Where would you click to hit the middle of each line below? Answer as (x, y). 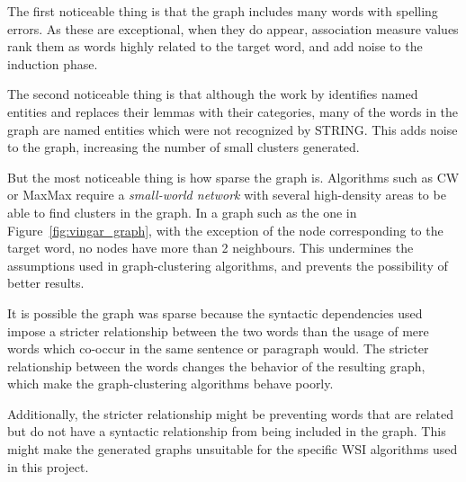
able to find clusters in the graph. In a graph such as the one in (182, 212)
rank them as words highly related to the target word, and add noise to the (215, 46)
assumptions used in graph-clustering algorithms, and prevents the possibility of (228, 265)
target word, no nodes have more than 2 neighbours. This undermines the (211, 248)
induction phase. (53, 63)
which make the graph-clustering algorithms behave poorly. (170, 384)
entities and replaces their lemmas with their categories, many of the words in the (233, 111)
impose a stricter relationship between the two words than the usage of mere (218, 330)
